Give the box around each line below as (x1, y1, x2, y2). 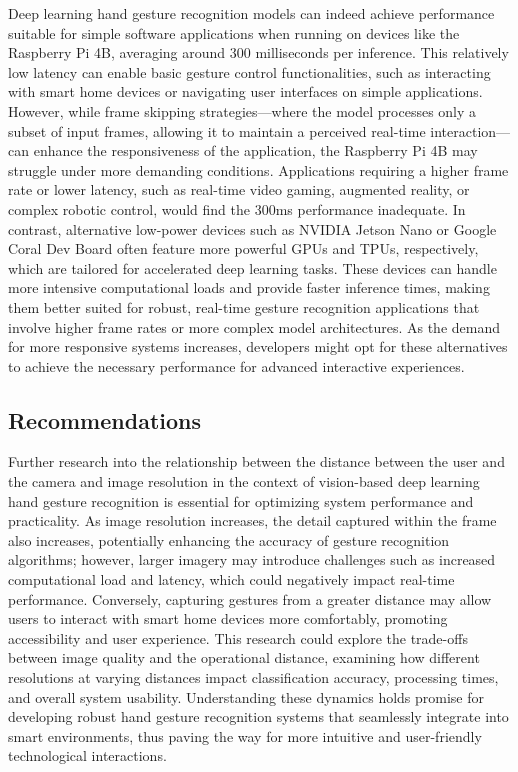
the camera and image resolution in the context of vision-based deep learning (8, 471, 480, 492)
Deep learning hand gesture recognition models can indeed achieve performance (8, 3, 495, 23)
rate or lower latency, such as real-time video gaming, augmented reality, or (8, 179, 470, 200)
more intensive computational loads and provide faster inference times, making (8, 277, 490, 298)
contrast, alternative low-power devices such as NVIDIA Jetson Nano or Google (8, 218, 497, 239)
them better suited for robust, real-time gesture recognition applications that (8, 296, 480, 317)
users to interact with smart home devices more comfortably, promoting (8, 608, 448, 629)
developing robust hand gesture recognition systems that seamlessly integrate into (8, 706, 509, 727)
